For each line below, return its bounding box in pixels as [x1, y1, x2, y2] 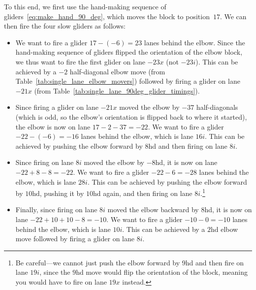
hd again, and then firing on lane [93, 188, 192, 198]
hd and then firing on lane [148, 140, 227, 151]
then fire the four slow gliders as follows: [4, 21, 126, 31]
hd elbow [211, 224, 238, 234]
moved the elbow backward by [107, 204, 199, 215]
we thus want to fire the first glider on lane [15, 56, 145, 66]
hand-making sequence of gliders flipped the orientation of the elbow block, [15, 47, 243, 57]
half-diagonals [196, 102, 238, 112]
